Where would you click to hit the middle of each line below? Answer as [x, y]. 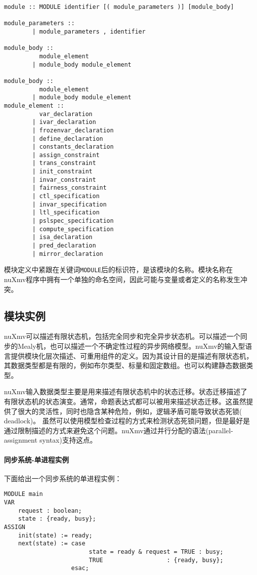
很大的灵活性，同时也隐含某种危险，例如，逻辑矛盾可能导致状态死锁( [130, 411]
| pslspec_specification [73, 221]
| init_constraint [62, 172]
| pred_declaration [64, 246]
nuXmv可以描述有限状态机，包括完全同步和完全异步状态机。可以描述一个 [122, 336]
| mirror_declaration [68, 254]
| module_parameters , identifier [89, 31]
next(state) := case [52, 544]
